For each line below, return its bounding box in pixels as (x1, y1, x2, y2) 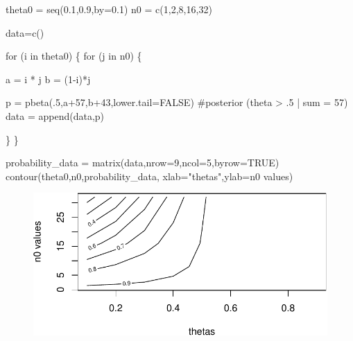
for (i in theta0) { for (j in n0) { (6, 49, 142, 63)
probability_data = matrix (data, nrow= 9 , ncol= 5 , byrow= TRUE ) (6, 155, 279, 170)
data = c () (6, 25, 44, 40)
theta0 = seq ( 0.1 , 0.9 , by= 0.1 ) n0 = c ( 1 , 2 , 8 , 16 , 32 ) (6, 2, 212, 16)
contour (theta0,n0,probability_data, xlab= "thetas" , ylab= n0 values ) (6, 168, 293, 183)
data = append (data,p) (6, 108, 105, 123)
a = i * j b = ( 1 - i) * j (6, 71, 91, 86)
